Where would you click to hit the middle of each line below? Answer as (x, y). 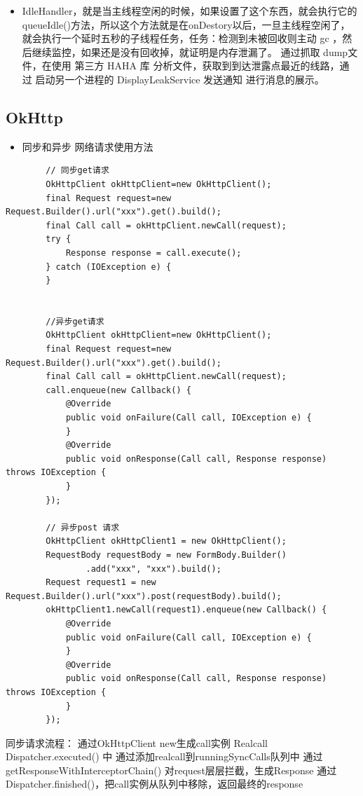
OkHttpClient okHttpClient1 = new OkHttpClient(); (166, 541)
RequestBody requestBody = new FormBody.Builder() (166, 555)
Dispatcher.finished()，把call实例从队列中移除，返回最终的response (155, 784)
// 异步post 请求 (83, 527)
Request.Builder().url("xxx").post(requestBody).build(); (144, 596)
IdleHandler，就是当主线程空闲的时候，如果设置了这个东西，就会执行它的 (190, 11)
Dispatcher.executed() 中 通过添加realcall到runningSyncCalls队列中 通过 (164, 756)
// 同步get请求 (77, 171)
